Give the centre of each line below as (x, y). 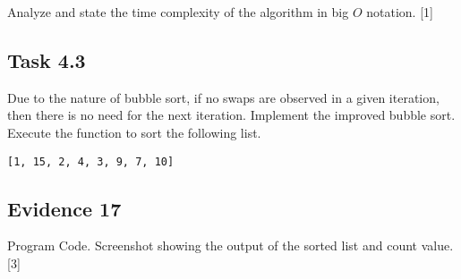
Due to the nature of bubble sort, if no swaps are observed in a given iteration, (223, 97)
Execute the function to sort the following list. (134, 132)
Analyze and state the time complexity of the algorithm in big (178, 12)
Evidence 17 (64, 208)
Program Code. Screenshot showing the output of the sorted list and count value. (230, 245)
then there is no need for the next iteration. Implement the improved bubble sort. (231, 115)
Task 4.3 (47, 59)
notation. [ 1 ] (400, 12)
